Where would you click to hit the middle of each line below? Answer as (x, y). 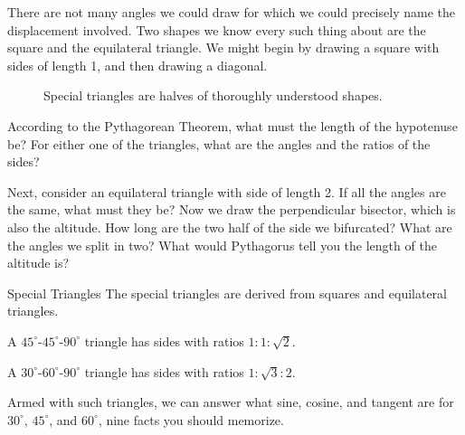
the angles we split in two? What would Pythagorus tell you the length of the (222, 245)
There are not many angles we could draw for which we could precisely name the (231, 12)
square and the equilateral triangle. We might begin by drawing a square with (223, 47)
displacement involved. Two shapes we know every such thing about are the (217, 29)
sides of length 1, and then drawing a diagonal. (138, 65)
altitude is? (38, 263)
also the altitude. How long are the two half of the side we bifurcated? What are (230, 227)
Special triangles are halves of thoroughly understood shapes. (213, 95)
